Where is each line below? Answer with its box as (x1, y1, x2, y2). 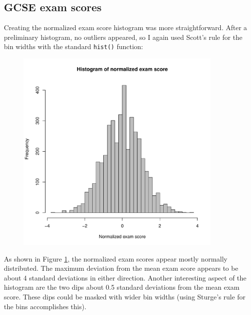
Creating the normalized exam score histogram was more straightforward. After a (4, 22, 247, 33)
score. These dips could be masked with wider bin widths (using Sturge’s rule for (4, 292, 246, 302)
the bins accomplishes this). (4, 301, 87, 311)
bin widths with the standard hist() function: (4, 41, 143, 52)
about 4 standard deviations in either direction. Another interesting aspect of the (4, 272, 247, 282)
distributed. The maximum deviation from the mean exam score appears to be (4, 263, 238, 273)
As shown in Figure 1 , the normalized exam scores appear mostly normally (4, 253, 228, 263)
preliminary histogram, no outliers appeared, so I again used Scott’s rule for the (4, 32, 243, 42)
